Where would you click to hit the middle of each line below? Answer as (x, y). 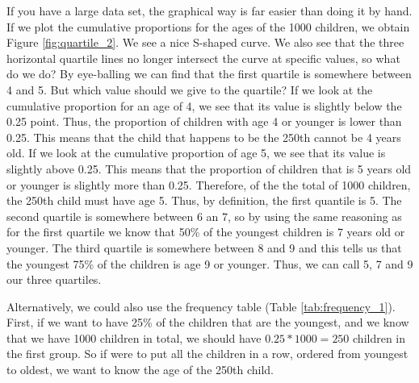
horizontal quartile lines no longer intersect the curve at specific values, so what (203, 58)
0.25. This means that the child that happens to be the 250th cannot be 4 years (204, 137)
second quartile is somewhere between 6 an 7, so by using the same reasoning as (204, 216)
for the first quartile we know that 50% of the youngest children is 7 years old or (206, 232)
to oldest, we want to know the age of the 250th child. (140, 370)
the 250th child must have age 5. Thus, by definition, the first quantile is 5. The (204, 200)
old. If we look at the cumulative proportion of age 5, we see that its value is (196, 153)
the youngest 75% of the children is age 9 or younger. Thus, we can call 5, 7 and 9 (210, 263)
